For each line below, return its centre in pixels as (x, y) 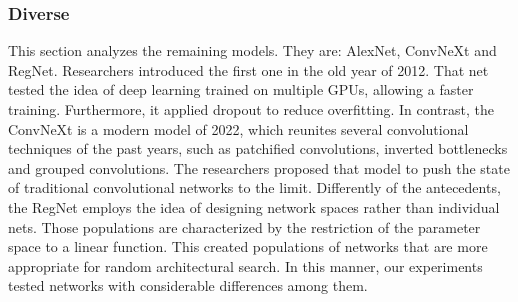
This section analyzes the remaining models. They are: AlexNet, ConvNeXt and (252, 50)
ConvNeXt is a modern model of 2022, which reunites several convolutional (238, 128)
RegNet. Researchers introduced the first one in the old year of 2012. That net (248, 69)
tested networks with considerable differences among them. (188, 285)
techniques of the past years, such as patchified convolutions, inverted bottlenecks (258, 148)
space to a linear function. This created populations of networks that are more (248, 246)
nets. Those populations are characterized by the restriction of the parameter (244, 226)
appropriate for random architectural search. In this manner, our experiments (245, 265)
